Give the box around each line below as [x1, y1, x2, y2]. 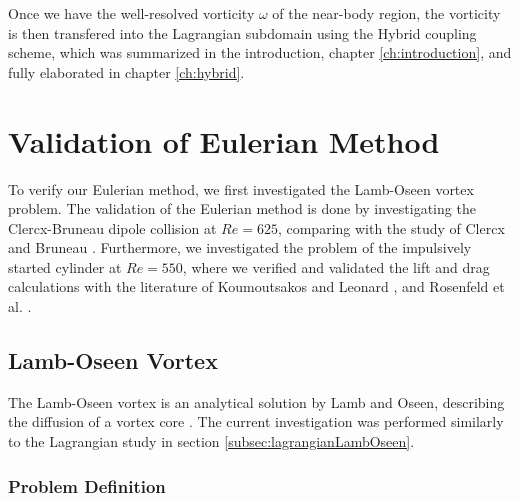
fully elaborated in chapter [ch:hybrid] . [8, 61, 245, 82]
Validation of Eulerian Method [8, 120, 440, 161]
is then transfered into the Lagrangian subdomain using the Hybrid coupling [8, 22, 477, 43]
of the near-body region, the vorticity [272, 3, 501, 23]
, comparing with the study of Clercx [277, 217, 505, 238]
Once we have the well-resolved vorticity [8, 3, 255, 23]
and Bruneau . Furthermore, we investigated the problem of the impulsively [8, 237, 472, 258]
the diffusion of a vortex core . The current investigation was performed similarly [8, 411, 504, 432]
